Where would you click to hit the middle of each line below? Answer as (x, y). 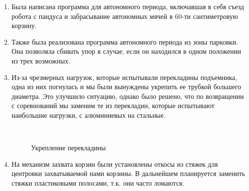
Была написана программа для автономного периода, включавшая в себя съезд (128, 6)
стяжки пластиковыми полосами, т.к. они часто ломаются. (98, 183)
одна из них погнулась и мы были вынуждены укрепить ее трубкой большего (126, 87)
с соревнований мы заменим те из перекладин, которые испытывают (113, 105)
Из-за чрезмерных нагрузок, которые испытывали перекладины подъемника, (124, 77)
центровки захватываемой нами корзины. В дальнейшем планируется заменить (128, 173)
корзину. (24, 25)
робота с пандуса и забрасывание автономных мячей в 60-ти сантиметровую (125, 16)
